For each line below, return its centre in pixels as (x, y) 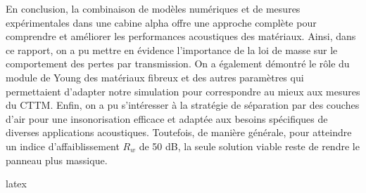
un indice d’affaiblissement (63, 146)
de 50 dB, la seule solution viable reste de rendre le (249, 146)
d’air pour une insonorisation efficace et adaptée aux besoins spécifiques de (167, 118)
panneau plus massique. (57, 160)
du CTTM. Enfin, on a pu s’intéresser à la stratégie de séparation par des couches (183, 105)
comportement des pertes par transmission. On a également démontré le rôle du (178, 64)
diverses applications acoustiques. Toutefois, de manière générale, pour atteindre (179, 132)
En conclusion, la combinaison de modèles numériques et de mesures (153, 8)
